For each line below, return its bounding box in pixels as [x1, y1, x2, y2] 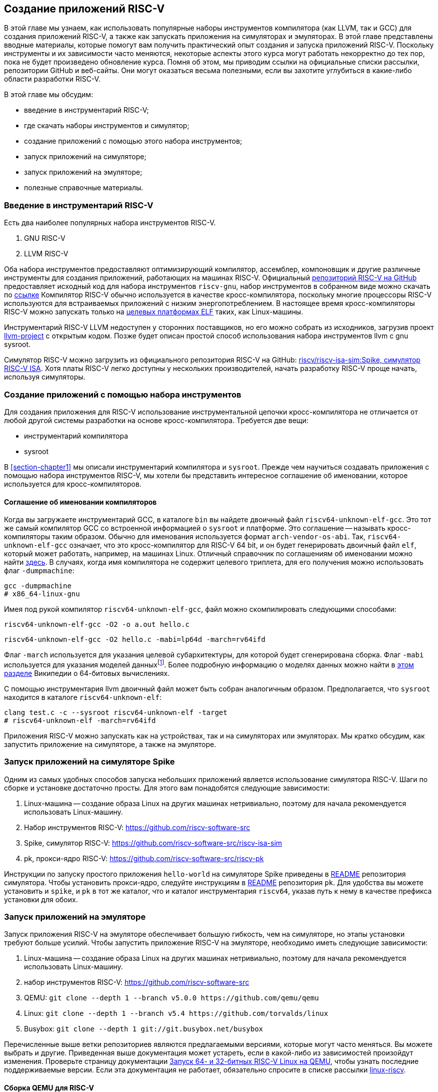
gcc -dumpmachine [4, 582, 71, 590]
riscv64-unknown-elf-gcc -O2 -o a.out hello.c [4, 620, 189, 629]
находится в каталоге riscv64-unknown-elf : [4, 692, 161, 701]
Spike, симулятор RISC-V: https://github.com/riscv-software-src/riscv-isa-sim [24, 838, 282, 847]
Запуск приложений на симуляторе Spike [4, 757, 175, 767]
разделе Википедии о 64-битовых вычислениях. [4, 668, 170, 677]
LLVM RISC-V [24, 249, 68, 258]
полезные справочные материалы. [24, 183, 143, 192]
